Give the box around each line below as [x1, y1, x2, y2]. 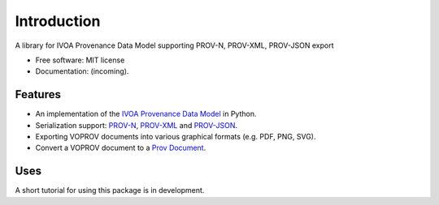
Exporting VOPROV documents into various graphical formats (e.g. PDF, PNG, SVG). [35, 132, 316, 142]
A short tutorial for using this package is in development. [15, 186, 205, 195]
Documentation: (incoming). [35, 66, 129, 76]
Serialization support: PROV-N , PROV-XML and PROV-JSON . [35, 120, 238, 130]
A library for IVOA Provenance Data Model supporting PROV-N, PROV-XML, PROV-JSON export [15, 41, 334, 50]
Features [15, 88, 61, 101]
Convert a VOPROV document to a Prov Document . [35, 143, 206, 153]
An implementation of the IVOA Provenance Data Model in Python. [35, 109, 257, 119]
